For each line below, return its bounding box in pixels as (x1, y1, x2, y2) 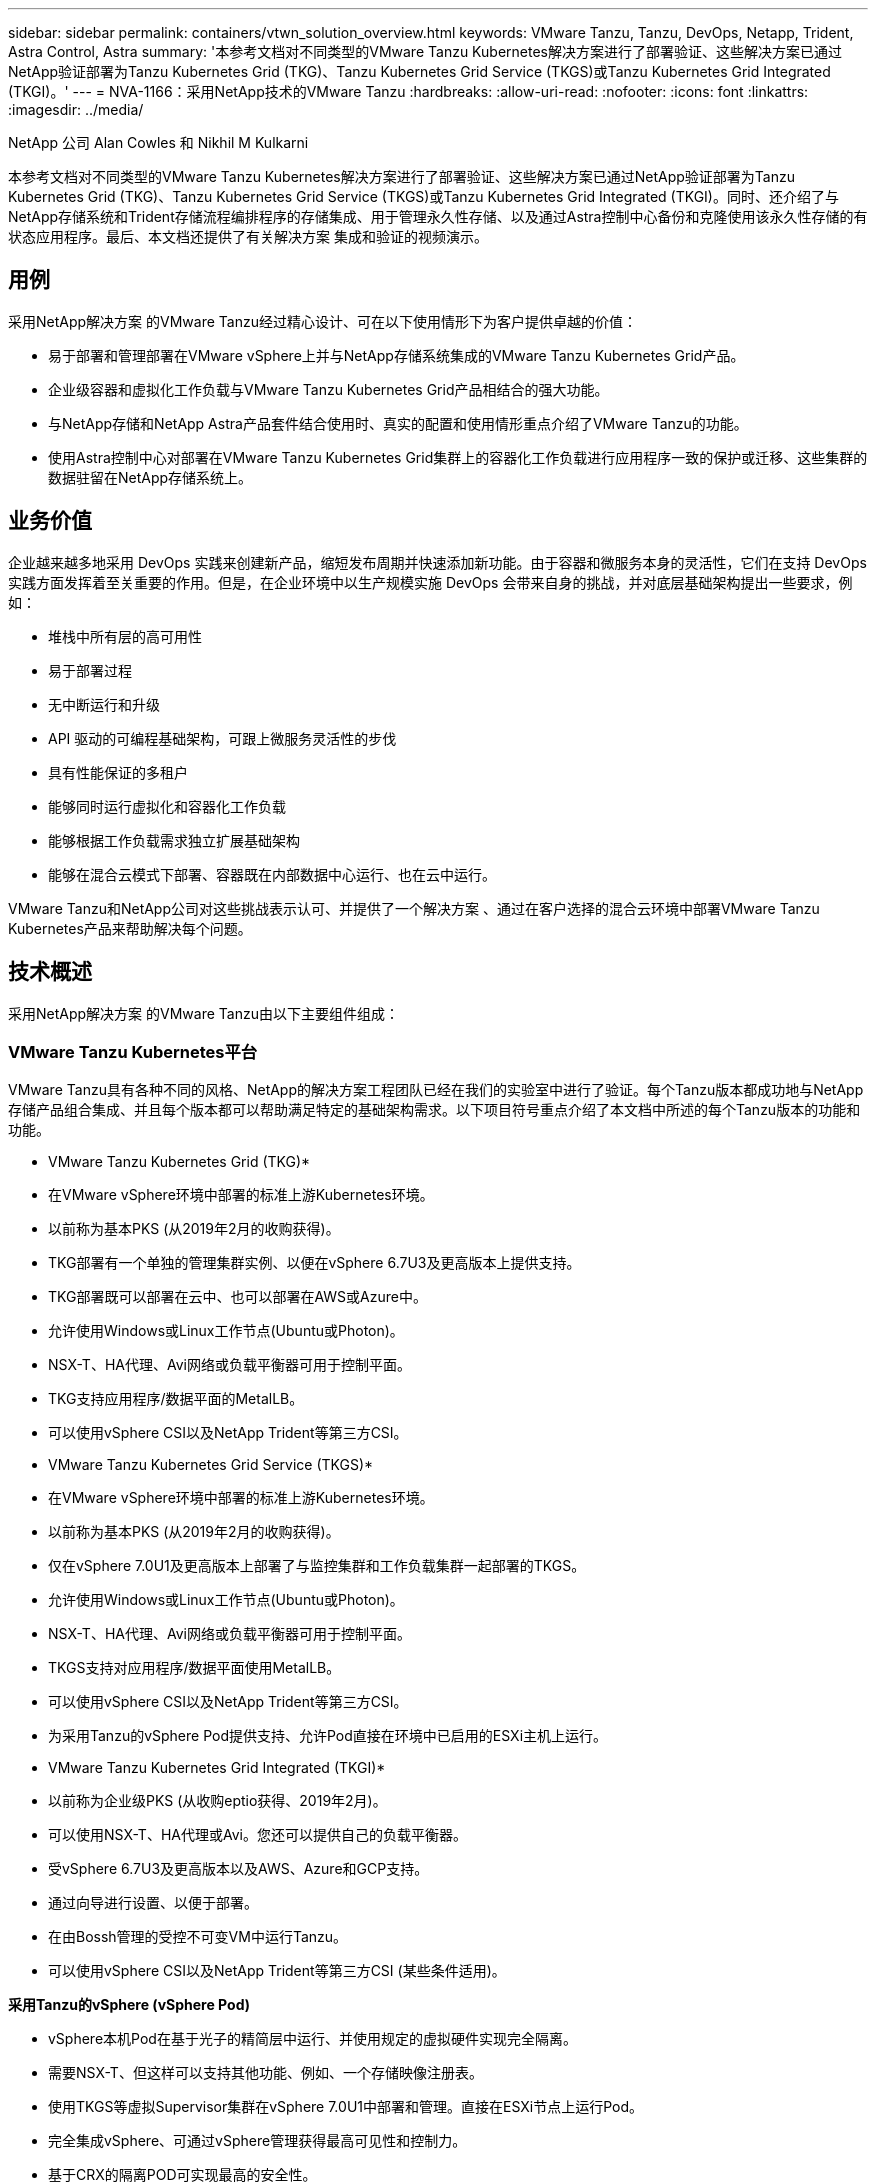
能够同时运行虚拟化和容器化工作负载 (48, 797, 286, 815)
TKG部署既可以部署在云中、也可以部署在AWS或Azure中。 (48, 1288, 427, 1306)
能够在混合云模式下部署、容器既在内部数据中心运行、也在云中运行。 (48, 865, 496, 883)
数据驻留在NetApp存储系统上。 (48, 468, 253, 486)
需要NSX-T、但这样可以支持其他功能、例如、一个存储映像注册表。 (48, 2064, 483, 2082)
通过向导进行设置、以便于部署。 (48, 1894, 258, 1912)
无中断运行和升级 (48, 695, 160, 713)
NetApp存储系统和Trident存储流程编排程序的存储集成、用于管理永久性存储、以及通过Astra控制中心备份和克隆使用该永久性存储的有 (8, 208, 868, 225)
